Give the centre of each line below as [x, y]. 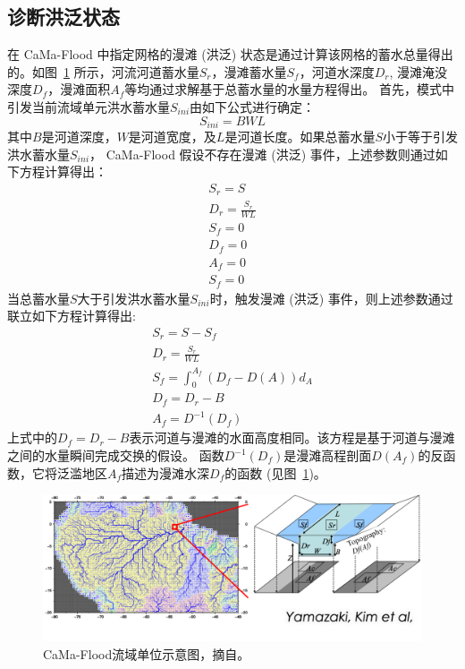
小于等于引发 [420, 137]
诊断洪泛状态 [63, 17]
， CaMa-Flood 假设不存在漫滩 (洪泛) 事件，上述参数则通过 [262, 154]
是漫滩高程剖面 [328, 455]
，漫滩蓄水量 [249, 71]
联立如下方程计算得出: [72, 316]
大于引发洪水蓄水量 [134, 298]
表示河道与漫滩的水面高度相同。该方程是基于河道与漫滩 [292, 437]
